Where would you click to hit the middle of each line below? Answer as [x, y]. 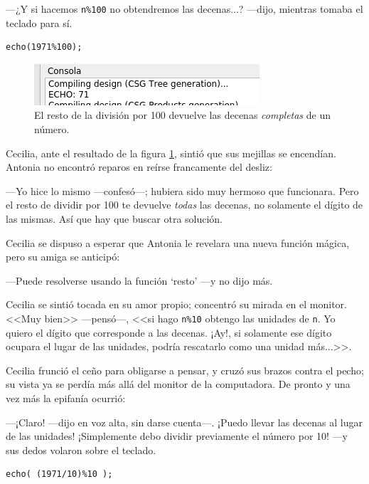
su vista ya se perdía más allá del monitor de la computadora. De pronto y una [178, 384]
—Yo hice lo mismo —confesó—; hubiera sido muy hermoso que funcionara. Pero [182, 190]
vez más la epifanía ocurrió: [66, 398]
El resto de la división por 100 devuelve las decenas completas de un [183, 115]
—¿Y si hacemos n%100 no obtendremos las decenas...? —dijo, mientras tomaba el [184, 9]
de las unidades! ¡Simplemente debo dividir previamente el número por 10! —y [177, 436]
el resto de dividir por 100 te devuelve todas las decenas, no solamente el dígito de [184, 205]
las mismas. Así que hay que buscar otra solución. [114, 219]
